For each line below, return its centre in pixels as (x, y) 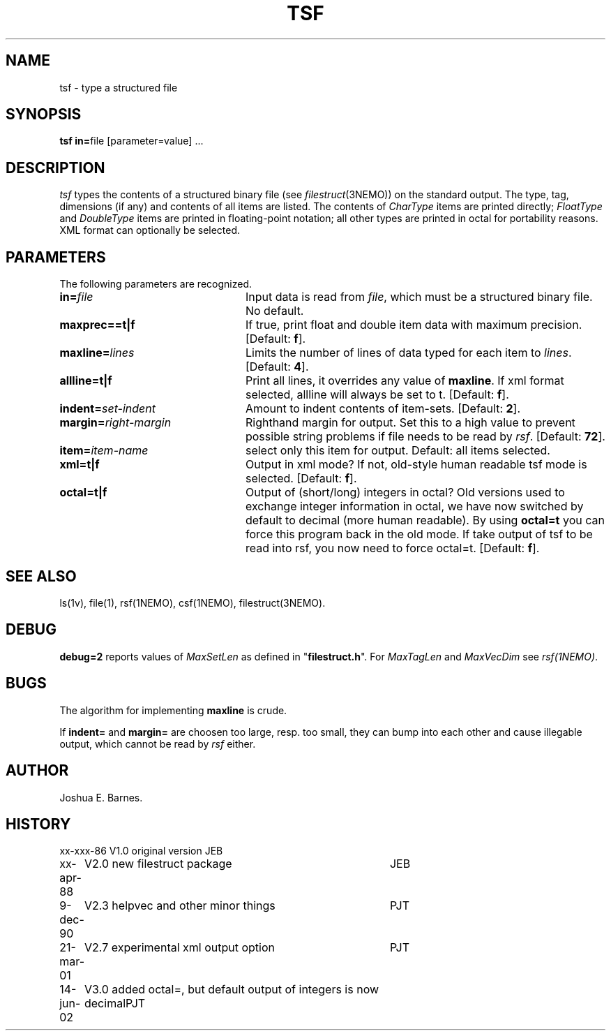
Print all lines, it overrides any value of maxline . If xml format (405, 381)
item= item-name (104, 451)
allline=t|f (86, 381)
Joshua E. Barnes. (101, 797)
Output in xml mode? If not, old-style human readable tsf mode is (416, 465)
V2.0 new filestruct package (158, 864)
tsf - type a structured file (119, 87)
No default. (274, 311)
